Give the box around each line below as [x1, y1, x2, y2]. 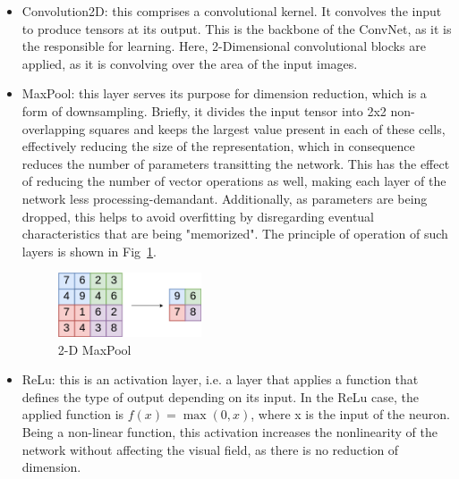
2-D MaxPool [57, 340, 132, 358]
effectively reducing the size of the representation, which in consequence [21, 137, 415, 155]
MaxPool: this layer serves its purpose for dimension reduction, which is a [21, 84, 427, 103]
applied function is [21, 405, 124, 424]
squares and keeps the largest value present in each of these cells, [89, 119, 446, 138]
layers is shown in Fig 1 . [21, 241, 157, 260]
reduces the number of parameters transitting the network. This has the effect [21, 154, 450, 172]
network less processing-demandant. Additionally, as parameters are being [21, 189, 428, 207]
